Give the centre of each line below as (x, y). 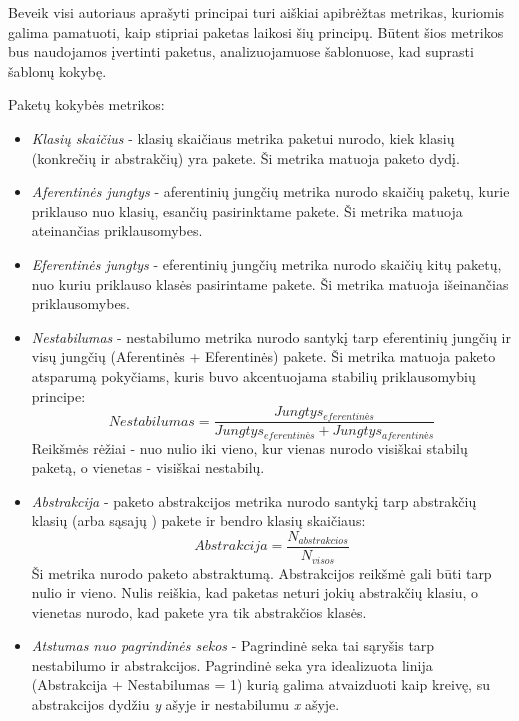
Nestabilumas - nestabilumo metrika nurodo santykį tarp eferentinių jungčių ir (271, 336)
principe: (58, 395)
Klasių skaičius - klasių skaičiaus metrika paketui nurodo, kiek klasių (243, 137)
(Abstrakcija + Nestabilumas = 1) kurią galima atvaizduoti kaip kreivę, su (260, 684)
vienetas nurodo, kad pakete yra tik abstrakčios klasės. (199, 611)
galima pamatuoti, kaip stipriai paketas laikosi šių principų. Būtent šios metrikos (256, 31)
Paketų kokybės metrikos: (86, 104)
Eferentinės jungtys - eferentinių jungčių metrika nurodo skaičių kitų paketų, (266, 263)
